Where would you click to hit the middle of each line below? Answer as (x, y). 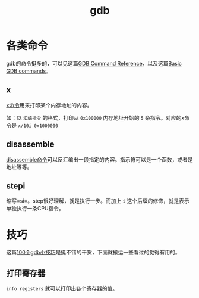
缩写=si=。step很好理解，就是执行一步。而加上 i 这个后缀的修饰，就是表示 (98, 201)
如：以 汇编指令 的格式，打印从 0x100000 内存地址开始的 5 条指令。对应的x (95, 117)
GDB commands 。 (29, 71)
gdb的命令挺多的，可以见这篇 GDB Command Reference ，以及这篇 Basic (94, 63)
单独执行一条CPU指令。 (35, 209)
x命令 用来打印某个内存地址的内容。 (49, 105)
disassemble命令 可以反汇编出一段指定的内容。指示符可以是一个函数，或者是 (99, 159)
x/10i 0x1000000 (38, 126)
